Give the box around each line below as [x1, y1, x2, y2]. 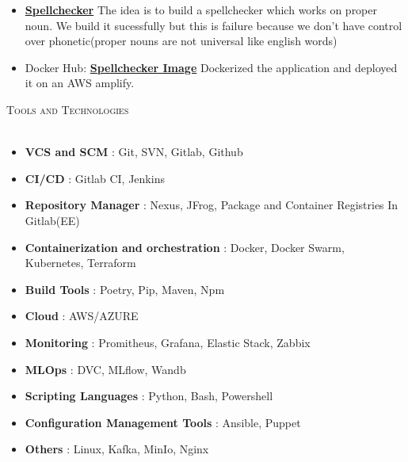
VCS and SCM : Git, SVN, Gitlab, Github [25, 143, 243, 160]
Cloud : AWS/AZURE [25, 307, 139, 324]
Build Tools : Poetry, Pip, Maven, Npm [25, 281, 225, 297]
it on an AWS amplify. [25, 74, 135, 91]
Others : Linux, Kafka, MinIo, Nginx [25, 441, 209, 457]
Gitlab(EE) [25, 212, 80, 228]
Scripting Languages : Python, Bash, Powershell [25, 388, 273, 404]
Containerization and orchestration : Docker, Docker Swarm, [25, 239, 345, 255]
